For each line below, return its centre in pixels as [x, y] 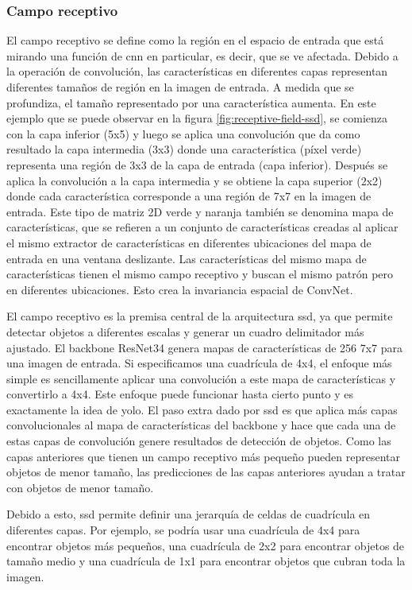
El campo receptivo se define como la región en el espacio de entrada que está [195, 40]
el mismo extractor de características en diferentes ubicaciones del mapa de [189, 242]
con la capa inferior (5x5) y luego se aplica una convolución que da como [183, 133]
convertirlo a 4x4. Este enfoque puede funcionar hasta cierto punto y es [180, 394]
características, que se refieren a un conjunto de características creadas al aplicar [202, 227]
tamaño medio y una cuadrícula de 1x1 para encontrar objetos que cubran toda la [206, 561]
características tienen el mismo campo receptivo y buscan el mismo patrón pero [200, 274]
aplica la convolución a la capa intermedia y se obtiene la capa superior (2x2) [194, 180]
